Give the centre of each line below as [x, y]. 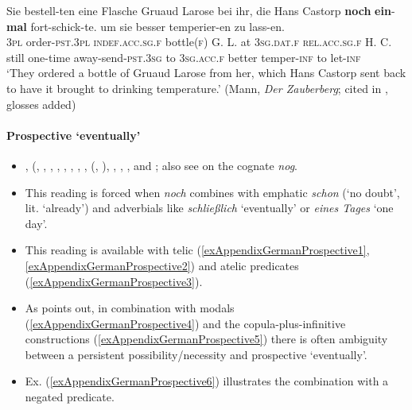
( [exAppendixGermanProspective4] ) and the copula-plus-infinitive [185, 323]
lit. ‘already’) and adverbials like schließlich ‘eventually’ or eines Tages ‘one [209, 208]
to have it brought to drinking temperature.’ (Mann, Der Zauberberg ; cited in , [197, 88]
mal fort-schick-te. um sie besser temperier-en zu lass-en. [146, 26]
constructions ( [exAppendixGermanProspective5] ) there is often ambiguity [206, 339]
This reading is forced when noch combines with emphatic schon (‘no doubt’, [212, 192]
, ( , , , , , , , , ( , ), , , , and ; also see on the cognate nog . [161, 165]
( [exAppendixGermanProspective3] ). [114, 281]
